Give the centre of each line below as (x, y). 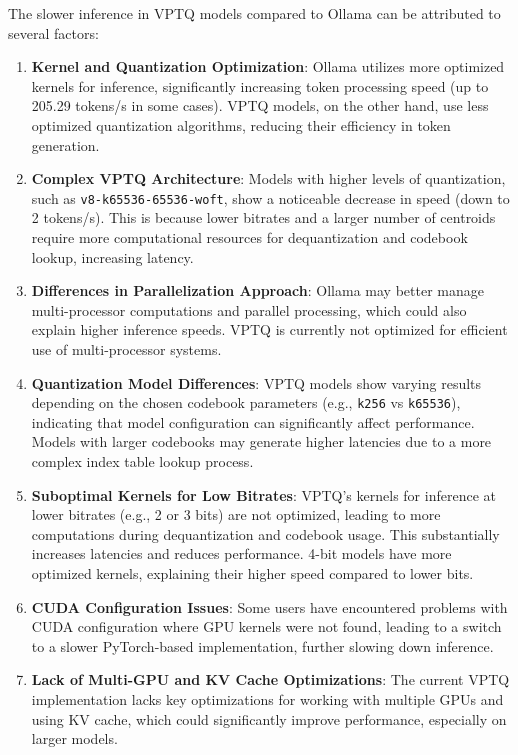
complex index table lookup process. (142, 461)
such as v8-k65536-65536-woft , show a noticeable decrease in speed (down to (270, 197)
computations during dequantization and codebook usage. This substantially (265, 533)
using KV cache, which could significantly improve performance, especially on (269, 718)
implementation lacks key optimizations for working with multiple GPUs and (267, 698)
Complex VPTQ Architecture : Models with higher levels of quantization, (268, 178)
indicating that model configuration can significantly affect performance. (253, 421)
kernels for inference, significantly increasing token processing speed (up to (260, 85)
